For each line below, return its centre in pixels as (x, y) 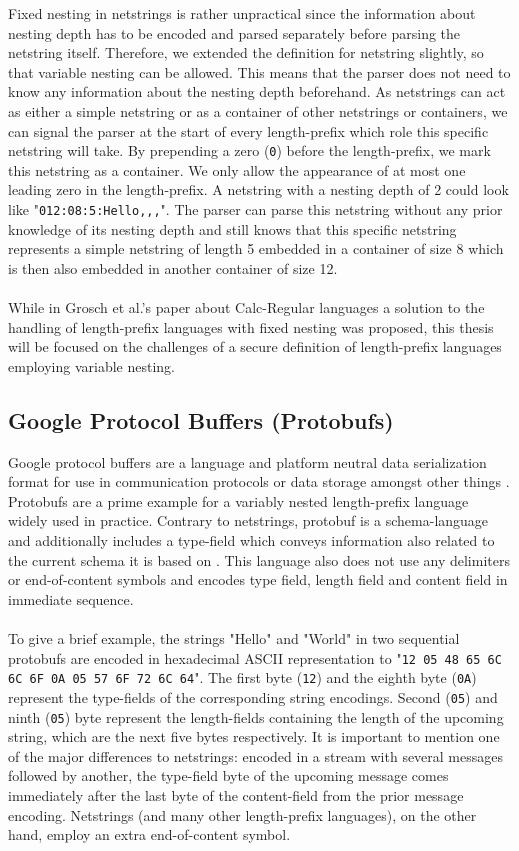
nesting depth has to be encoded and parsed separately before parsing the (234, 32)
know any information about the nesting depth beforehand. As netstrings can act (257, 91)
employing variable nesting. (91, 365)
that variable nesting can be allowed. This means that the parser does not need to (259, 71)
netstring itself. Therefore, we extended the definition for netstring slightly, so (246, 52)
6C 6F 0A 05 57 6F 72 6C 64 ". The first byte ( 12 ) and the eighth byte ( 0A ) (242, 677)
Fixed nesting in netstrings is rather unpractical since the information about (242, 13)
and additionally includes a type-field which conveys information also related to (251, 539)
